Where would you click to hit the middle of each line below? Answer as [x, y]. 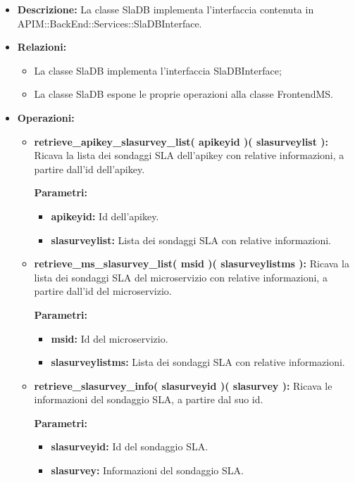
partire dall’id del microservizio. [103, 291]
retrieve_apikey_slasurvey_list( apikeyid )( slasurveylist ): [181, 141]
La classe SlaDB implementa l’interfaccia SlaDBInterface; [158, 70]
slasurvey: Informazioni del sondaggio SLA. [147, 470]
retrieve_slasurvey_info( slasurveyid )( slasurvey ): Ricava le [183, 385]
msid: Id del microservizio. [110, 338]
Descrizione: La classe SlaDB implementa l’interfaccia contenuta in [166, 9]
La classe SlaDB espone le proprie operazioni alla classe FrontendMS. [184, 94]
